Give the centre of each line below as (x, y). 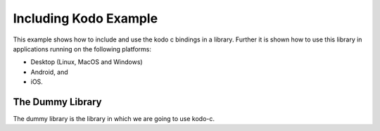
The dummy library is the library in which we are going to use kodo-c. (114, 119)
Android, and (49, 72)
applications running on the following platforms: (82, 49)
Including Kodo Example (85, 18)
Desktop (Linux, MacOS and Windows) (87, 62)
